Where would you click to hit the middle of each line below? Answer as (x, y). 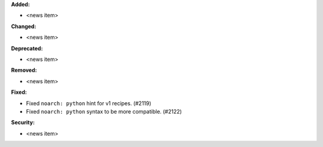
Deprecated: (27, 48)
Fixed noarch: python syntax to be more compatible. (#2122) (104, 111)
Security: (23, 122)
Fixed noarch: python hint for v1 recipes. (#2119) (89, 103)
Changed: (24, 26)
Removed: (24, 70)
